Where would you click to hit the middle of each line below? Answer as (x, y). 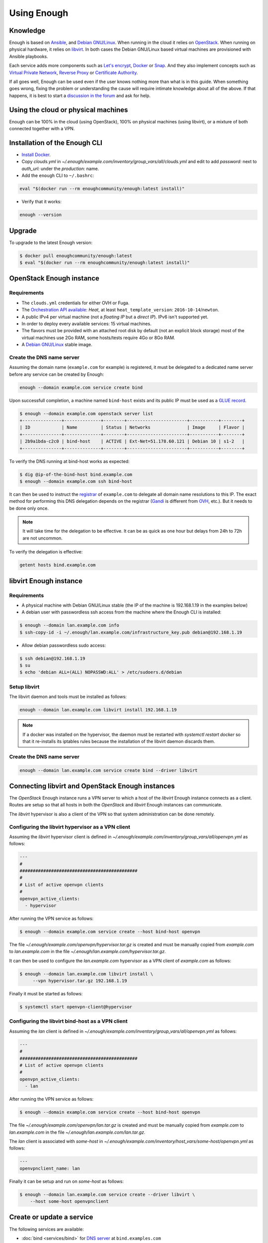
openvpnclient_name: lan (50, 1168)
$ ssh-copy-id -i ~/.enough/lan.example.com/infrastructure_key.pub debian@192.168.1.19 (131, 632)
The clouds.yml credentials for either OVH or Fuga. (75, 303)
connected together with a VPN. (42, 129)
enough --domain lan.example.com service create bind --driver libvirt (109, 770)
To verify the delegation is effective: (46, 552)
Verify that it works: (42, 202)
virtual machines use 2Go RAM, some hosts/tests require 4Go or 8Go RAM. (99, 338)
